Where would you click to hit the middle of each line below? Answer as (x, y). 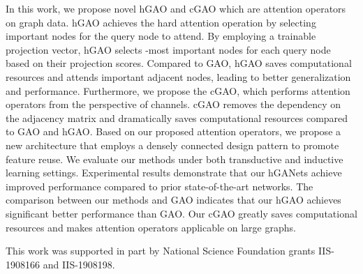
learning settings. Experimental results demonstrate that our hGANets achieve (174, 173)
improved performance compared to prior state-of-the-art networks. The (160, 186)
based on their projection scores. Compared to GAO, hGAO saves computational (179, 63)
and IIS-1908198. (79, 264)
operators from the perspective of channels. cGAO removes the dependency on (173, 104)
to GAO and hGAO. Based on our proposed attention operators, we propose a (173, 131)
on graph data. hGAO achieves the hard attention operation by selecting (161, 22)
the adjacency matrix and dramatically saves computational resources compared (177, 117)
